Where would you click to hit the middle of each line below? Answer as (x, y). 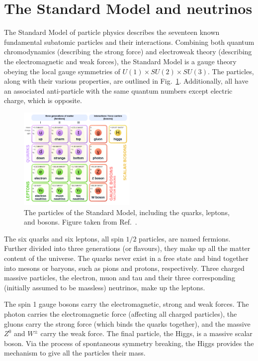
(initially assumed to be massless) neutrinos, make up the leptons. (105, 287)
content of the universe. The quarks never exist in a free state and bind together (126, 258)
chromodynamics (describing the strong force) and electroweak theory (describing (128, 52)
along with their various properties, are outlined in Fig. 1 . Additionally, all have (126, 81)
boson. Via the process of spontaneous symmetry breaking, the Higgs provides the (129, 343)
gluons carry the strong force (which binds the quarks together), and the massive (127, 323)
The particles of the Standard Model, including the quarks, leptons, (127, 212)
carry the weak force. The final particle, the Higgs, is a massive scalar (146, 333)
